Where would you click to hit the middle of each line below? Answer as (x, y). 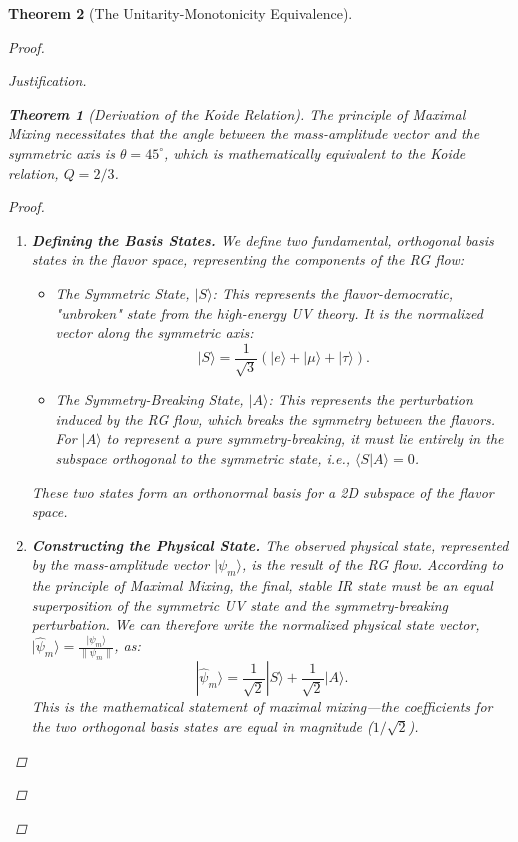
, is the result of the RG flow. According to (373, 564)
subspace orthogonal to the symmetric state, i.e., (203, 457)
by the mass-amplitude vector (120, 564)
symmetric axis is (61, 152)
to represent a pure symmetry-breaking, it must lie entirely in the (305, 438)
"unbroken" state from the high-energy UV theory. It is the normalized (269, 312)
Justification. (47, 80)
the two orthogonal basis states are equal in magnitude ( (202, 726)
